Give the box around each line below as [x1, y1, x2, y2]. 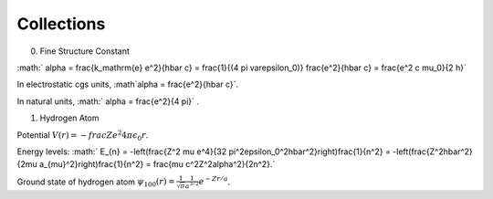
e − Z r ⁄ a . [198, 174, 231, 187]
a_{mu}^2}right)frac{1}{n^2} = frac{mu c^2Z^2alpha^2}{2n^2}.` [38, 159, 276, 170]
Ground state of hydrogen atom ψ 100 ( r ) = [16, 176, 175, 189]
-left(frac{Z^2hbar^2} [393, 146, 474, 157]
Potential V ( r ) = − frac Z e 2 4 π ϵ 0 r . [16, 128, 149, 142]
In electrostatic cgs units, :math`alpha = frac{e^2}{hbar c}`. [16, 79, 239, 90]
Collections [16, 14, 106, 34]
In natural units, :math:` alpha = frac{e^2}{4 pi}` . [16, 96, 200, 107]
